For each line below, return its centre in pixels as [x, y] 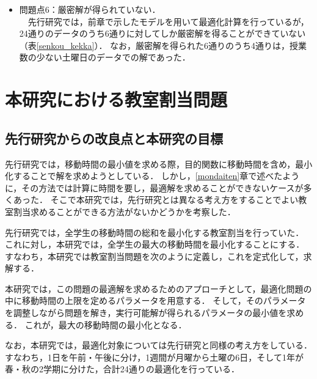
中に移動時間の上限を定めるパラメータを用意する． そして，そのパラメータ [155, 300]
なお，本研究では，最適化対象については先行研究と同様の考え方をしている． [158, 345]
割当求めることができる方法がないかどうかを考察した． [124, 211]
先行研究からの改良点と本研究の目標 [114, 138]
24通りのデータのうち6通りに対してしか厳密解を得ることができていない [162, 33]
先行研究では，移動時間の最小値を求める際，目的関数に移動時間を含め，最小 [159, 164]
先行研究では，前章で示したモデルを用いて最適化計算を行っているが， [168, 21]
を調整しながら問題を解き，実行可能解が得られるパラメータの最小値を [146, 313]
